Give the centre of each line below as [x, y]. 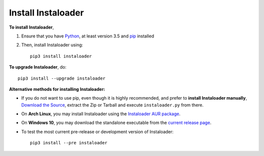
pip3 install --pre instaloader [69, 143]
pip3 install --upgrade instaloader [62, 78]
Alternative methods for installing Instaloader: [57, 89]
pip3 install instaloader [61, 56]
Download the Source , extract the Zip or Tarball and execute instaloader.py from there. [112, 105]
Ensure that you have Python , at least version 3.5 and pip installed [88, 36]
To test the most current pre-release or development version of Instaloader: [97, 132]
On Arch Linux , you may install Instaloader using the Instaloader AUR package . [101, 114]
